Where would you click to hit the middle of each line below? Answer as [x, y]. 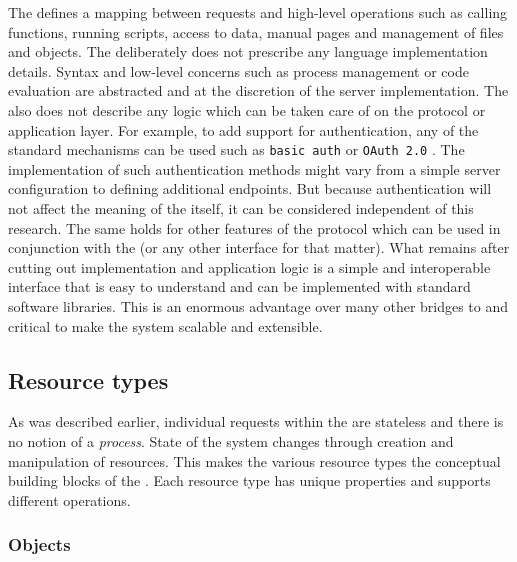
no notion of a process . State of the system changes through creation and [231, 440]
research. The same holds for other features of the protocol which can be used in [254, 227]
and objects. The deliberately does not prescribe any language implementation [248, 51]
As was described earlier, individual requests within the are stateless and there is [256, 421]
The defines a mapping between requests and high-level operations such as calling [258, 12]
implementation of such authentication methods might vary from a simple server [254, 168]
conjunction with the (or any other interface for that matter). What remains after [259, 247]
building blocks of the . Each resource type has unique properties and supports [249, 480]
